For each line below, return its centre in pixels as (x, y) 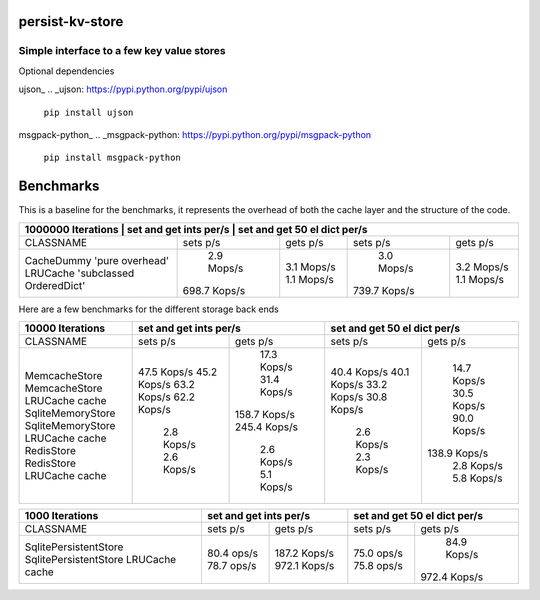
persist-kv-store (71, 21)
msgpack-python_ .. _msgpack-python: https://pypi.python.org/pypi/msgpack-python (195, 134)
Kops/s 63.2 (166, 385)
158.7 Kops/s (265, 415)
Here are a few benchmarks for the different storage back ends (148, 309)
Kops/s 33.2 (359, 385)
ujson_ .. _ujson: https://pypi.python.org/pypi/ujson (123, 89)
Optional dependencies (66, 71)
